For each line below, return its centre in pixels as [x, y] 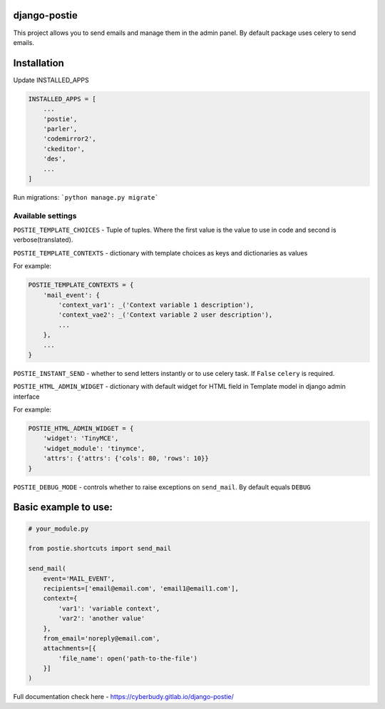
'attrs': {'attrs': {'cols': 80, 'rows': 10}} [126, 459]
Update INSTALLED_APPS [51, 80]
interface [26, 397]
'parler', [60, 129]
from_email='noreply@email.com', [102, 638]
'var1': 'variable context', [109, 608]
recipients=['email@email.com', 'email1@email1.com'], [141, 588]
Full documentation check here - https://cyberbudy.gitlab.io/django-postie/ [124, 697]
